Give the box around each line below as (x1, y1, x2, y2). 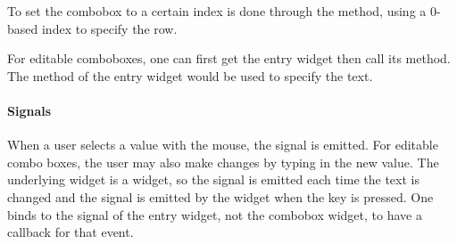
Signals (7, 101, 52, 119)
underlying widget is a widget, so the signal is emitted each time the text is (7, 170, 420, 189)
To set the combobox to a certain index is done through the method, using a (7, 2, 427, 20)
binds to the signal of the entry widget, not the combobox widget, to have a (7, 205, 422, 224)
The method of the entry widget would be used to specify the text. (7, 66, 373, 85)
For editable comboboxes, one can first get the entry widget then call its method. (7, 49, 451, 68)
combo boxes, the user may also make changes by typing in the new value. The (7, 152, 439, 171)
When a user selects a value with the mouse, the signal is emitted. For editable (7, 135, 438, 154)
